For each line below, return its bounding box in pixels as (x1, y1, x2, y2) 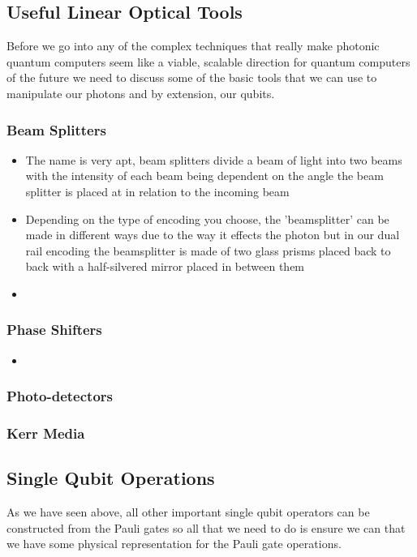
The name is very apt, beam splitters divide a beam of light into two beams (25, 151, 402, 168)
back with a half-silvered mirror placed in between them (25, 258, 305, 275)
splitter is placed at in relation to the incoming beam (25, 182, 290, 199)
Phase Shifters (6, 319, 102, 340)
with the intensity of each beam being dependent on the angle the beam (25, 167, 384, 184)
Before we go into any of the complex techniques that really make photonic (6, 37, 380, 54)
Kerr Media (6, 423, 85, 443)
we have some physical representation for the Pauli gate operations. (6, 535, 342, 552)
